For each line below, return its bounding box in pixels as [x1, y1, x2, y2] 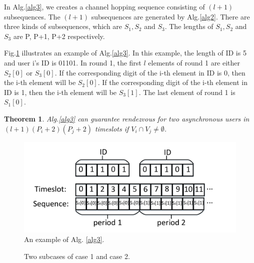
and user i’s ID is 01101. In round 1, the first [4, 57, 141, 67]
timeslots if [94, 123, 129, 133]
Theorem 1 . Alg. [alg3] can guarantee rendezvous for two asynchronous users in [4, 113, 249, 123]
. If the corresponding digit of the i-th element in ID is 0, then [54, 67, 245, 77]
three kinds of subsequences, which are [4, 21, 122, 31]
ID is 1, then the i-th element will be [4, 86, 117, 97]
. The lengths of [164, 21, 213, 31]
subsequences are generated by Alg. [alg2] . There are [91, 11, 250, 21]
